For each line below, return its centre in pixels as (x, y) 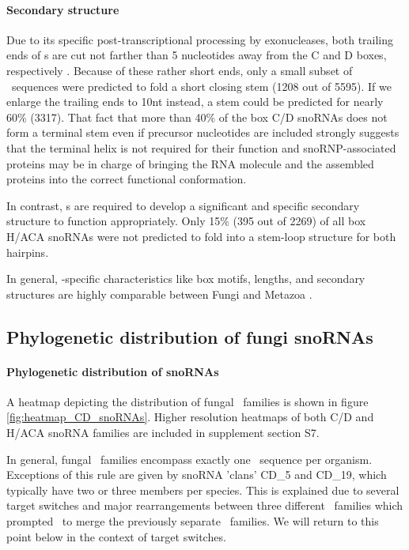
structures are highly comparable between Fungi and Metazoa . (159, 294)
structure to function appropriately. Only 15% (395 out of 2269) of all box (186, 221)
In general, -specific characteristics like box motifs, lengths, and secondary (186, 279)
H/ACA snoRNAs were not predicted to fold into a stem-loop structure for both (201, 236)
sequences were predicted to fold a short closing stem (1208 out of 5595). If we (201, 86)
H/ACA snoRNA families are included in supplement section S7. (163, 433)
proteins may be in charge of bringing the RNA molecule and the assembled (190, 163)
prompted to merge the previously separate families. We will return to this (193, 521)
